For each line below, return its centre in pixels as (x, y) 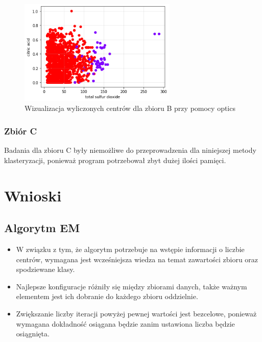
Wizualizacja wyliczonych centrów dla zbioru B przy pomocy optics (130, 108)
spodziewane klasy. (45, 269)
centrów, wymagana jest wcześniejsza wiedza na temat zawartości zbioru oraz (137, 259)
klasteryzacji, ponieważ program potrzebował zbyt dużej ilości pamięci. (115, 160)
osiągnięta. (33, 334)
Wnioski (33, 195)
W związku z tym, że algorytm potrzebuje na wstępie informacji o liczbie (130, 249)
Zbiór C (21, 131)
